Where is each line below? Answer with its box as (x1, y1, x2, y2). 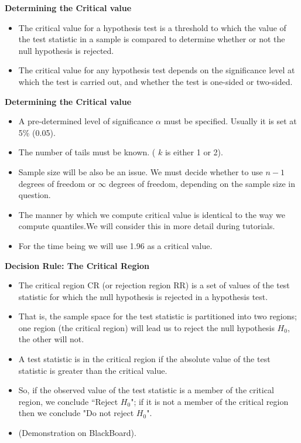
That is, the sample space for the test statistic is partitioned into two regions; (18, 310, 297, 322)
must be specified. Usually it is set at (163, 115, 297, 127)
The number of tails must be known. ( (18, 146, 156, 158)
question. (18, 189, 51, 201)
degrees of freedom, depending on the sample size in (108, 177, 295, 189)
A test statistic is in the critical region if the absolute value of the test (18, 353, 271, 365)
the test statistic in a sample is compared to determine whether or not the (18, 33, 285, 45)
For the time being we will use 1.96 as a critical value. (18, 239, 213, 251)
